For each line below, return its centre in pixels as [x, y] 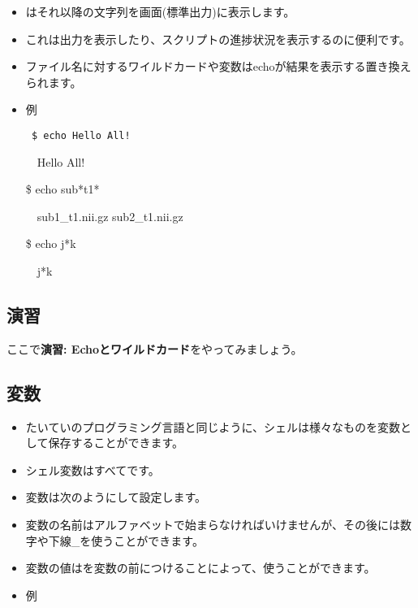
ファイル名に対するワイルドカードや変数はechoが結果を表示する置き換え [218, 66]
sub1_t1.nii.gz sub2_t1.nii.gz [110, 216]
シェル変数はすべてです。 [93, 469]
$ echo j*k [51, 243]
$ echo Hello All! [81, 135]
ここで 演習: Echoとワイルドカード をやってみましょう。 [155, 348]
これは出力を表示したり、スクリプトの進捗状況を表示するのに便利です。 [218, 39]
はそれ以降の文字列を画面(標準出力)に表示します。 [160, 11]
